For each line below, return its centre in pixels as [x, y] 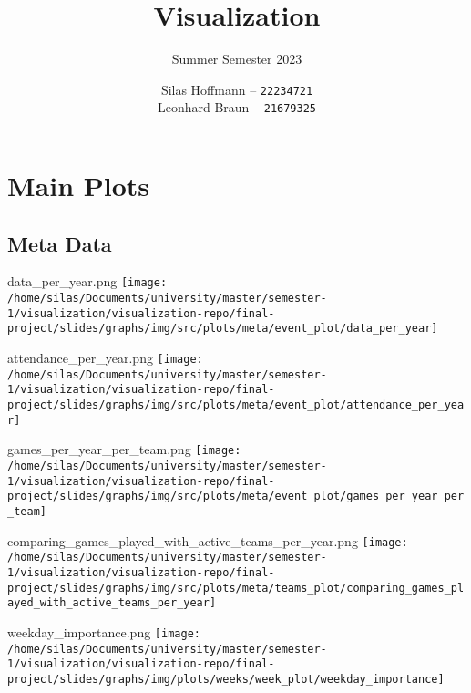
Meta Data [60, 243]
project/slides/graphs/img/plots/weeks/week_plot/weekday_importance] [226, 679]
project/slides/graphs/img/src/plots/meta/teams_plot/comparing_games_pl [236, 588]
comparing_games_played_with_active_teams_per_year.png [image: [208, 540]
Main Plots [79, 186]
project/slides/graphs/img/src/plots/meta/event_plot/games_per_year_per [236, 496]
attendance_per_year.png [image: [105, 358]
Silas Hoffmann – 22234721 [237, 89]
